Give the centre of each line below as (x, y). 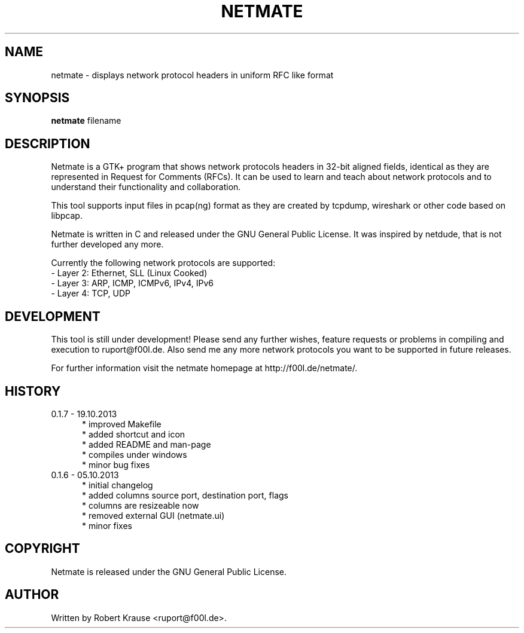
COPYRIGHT (42, 549)
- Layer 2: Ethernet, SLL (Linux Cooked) (129, 273)
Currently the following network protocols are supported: (163, 263)
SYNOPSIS (37, 98)
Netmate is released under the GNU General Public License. (169, 571)
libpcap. (67, 216)
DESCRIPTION (48, 143)
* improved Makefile (122, 424)
